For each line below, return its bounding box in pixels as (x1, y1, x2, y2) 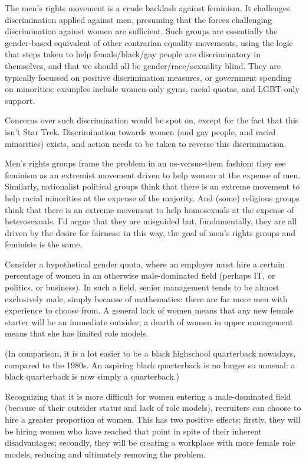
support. (5, 94, 35, 106)
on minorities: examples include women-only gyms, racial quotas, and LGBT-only (5, 83, 300, 95)
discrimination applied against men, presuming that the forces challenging (5, 13, 272, 25)
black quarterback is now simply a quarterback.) (5, 370, 179, 383)
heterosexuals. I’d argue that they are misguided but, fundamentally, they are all (5, 215, 297, 227)
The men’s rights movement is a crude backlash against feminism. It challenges (5, 2, 290, 14)
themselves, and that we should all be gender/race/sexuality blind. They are (5, 59, 281, 71)
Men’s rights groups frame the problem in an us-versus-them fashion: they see (5, 157, 286, 169)
